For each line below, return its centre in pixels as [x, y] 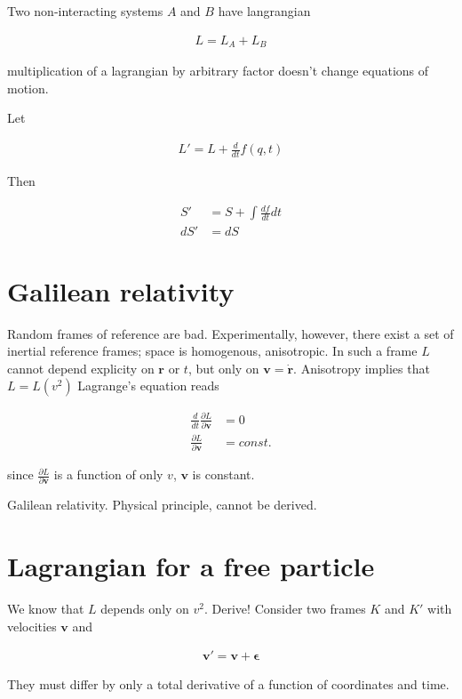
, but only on [223, 368]
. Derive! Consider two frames [285, 609]
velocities [32, 626]
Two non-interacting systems [85, 11]
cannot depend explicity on [81, 368]
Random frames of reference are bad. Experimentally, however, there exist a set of [231, 333]
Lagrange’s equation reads [148, 386]
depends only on [145, 609]
